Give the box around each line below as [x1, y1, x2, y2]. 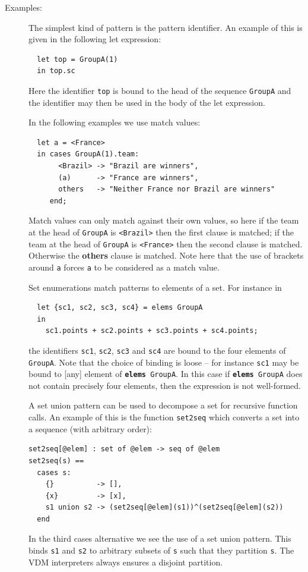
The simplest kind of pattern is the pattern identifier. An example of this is [28, 21, 303, 33]
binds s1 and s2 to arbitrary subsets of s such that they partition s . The [28, 544, 294, 557]
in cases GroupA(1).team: [37, 150, 139, 159]
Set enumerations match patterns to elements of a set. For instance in [28, 281, 282, 293]
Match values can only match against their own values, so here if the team [28, 214, 299, 227]
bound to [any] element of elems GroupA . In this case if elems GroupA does [28, 367, 303, 380]
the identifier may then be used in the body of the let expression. [28, 96, 265, 108]
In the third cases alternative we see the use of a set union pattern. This [28, 532, 291, 545]
